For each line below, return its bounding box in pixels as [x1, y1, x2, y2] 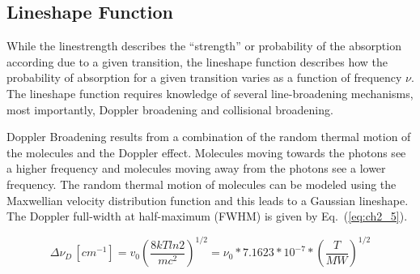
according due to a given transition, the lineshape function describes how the [6, 53, 388, 70]
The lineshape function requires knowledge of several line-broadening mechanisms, [6, 84, 414, 101]
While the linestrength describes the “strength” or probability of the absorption [6, 37, 401, 54]
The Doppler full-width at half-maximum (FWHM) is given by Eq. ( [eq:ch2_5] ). [6, 208, 408, 225]
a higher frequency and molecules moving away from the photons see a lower [6, 160, 386, 177]
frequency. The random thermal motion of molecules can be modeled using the [6, 175, 397, 192]
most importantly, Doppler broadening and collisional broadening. [6, 101, 333, 118]
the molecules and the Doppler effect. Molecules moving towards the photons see [6, 143, 406, 161]
